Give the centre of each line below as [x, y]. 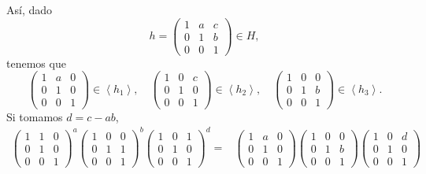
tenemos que [36, 63]
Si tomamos [35, 116]
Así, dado [30, 9]
